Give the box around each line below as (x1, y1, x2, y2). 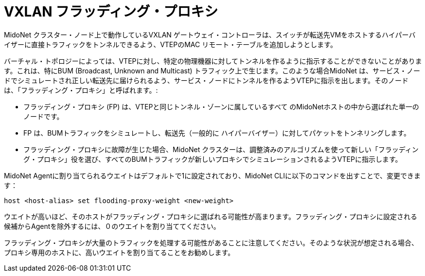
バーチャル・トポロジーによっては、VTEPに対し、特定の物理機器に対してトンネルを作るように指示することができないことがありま (4, 56, 422, 65)
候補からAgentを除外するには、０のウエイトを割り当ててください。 (4, 222, 220, 230)
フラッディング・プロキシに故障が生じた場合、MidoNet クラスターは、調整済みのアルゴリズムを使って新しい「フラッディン (23, 145, 419, 154)
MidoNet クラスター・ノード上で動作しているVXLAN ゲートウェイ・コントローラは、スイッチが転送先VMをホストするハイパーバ (4, 30, 416, 39)
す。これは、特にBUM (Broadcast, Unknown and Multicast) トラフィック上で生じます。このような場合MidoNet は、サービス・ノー (4, 66, 421, 75)
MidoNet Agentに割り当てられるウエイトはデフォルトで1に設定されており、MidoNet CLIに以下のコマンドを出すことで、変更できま (4, 171, 421, 180)
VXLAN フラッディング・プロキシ (4, 3, 218, 20)
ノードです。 (23, 112, 64, 121)
